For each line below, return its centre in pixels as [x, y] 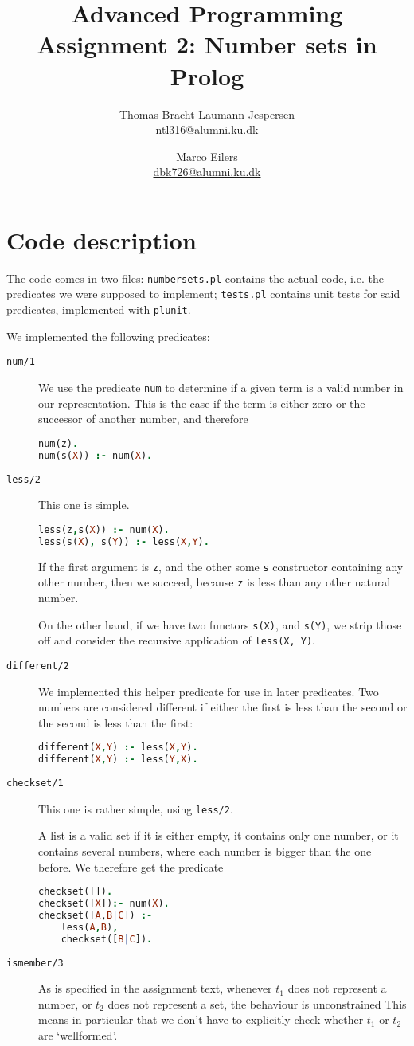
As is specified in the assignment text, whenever [155, 988]
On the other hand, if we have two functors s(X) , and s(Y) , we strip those [220, 624]
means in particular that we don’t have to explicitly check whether [201, 1019]
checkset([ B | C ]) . [107, 939]
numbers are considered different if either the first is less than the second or [223, 707]
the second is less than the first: [116, 722]
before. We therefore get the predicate [131, 866]
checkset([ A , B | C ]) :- [96, 915]
